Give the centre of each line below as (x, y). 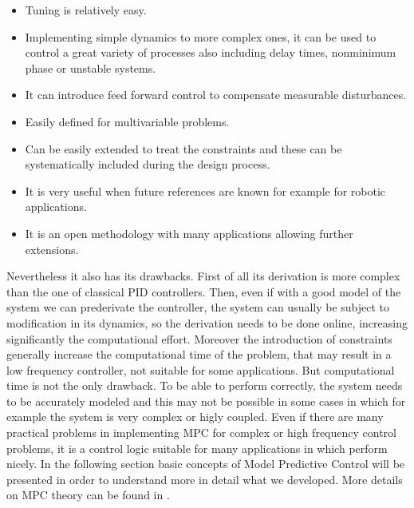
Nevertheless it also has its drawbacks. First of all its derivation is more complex (203, 276)
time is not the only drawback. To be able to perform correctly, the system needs (205, 385)
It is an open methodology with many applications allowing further (189, 233)
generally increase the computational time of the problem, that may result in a (199, 354)
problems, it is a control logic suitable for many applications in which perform (197, 448)
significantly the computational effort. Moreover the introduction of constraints (199, 338)
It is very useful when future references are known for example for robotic (205, 190)
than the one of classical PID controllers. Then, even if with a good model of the (204, 291)
